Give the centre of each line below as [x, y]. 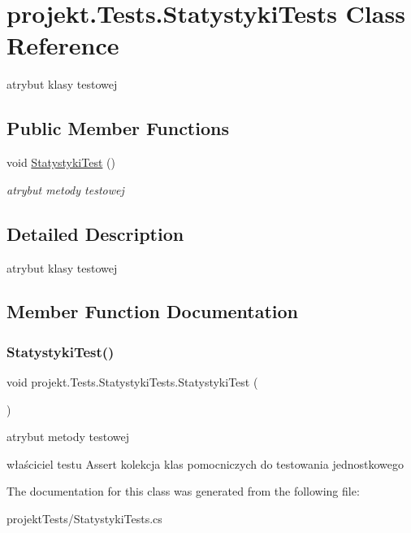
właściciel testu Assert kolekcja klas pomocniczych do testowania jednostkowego [205, 463]
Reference [63, 45]
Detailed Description [95, 233]
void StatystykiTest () [61, 162]
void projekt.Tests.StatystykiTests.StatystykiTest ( [132, 382]
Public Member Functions [118, 128]
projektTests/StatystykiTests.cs [84, 519]
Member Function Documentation [153, 311]
